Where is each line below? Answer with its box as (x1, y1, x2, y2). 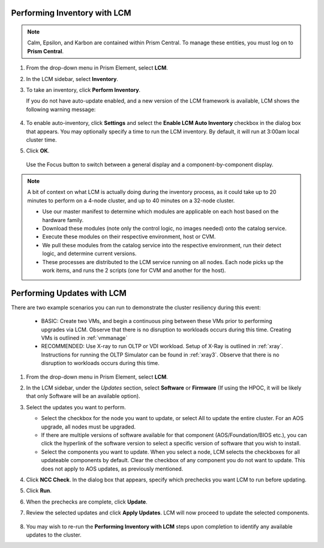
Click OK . (26, 147, 50, 154)
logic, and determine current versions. (42, 250, 137, 257)
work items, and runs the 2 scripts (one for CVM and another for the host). (42, 267, 226, 274)
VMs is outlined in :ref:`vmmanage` (41, 334, 128, 342)
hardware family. (42, 216, 84, 223)
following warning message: (26, 106, 96, 113)
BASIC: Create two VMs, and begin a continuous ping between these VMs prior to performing (41, 318, 272, 325)
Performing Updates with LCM (11, 288, 127, 298)
